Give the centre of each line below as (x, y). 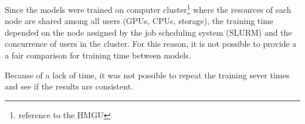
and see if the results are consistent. (69, 86)
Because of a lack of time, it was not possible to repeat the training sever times (147, 75)
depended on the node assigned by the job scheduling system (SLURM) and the (148, 32)
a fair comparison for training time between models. (98, 55)
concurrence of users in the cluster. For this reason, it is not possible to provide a (151, 44)
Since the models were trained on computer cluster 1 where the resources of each (148, 8)
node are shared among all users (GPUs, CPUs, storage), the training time (139, 21)
